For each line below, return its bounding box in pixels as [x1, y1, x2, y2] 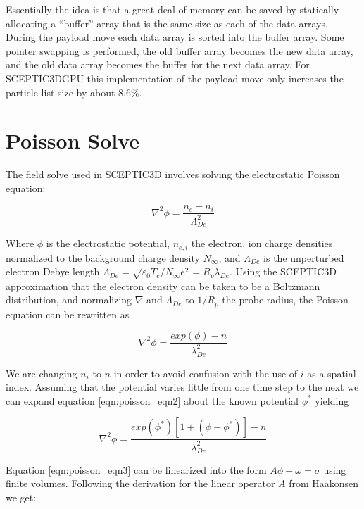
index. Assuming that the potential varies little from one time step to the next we [6, 379, 359, 394]
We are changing [6, 365, 77, 380]
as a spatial [307, 365, 356, 380]
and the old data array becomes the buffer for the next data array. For [6, 57, 310, 72]
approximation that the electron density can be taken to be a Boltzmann [6, 278, 320, 293]
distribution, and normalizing [6, 292, 132, 307]
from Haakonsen [289, 476, 359, 491]
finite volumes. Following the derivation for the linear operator [6, 476, 275, 491]
